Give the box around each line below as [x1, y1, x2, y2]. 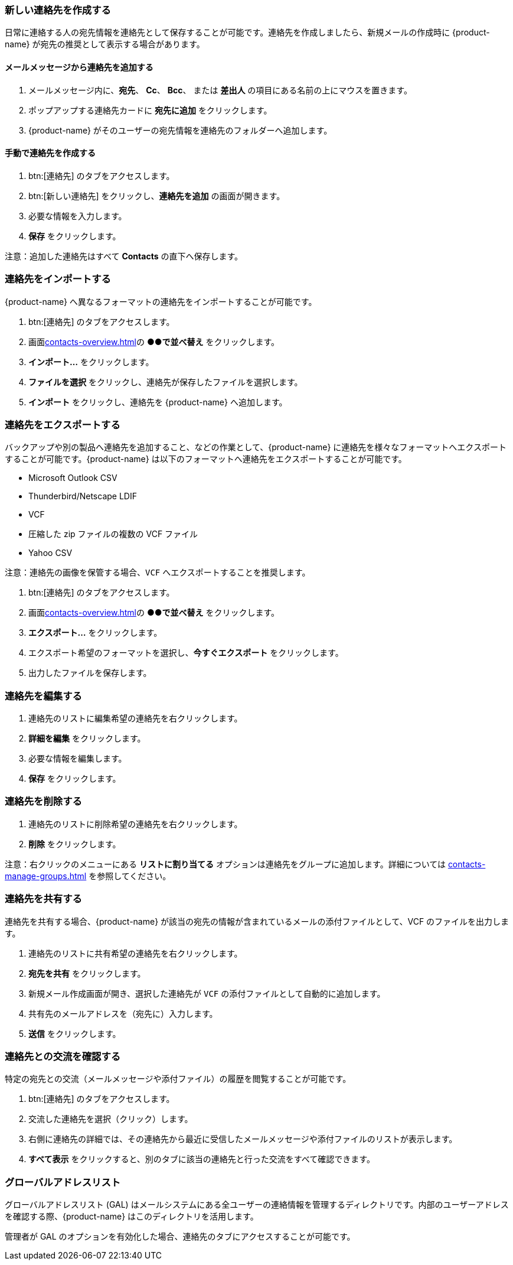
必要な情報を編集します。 [28, 753, 127, 764]
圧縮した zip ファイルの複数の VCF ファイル [28, 529, 198, 539]
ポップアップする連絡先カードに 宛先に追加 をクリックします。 [28, 105, 272, 115]
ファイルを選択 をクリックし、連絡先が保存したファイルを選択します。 [28, 376, 303, 387]
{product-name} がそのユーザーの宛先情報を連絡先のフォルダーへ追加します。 [28, 125, 332, 135]
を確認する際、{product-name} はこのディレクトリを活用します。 [5, 1211, 259, 1222]
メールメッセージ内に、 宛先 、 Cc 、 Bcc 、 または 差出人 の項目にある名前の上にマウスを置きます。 [28, 84, 412, 95]
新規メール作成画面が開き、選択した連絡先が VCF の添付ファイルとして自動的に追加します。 [28, 988, 385, 999]
